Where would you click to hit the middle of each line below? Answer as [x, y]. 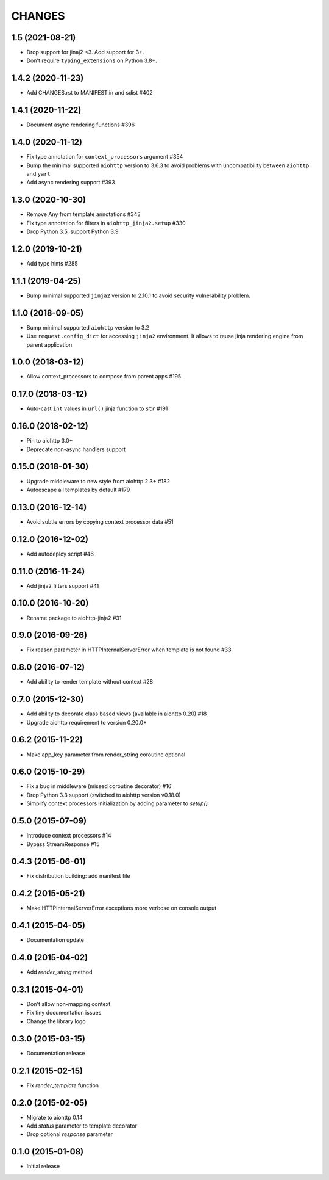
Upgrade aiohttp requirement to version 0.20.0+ [87, 722]
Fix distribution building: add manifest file [78, 876]
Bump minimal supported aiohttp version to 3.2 [88, 327]
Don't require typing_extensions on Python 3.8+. [92, 60]
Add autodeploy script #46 [60, 554]
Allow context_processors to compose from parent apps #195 [104, 377]
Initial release [43, 1167]
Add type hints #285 [52, 263]
